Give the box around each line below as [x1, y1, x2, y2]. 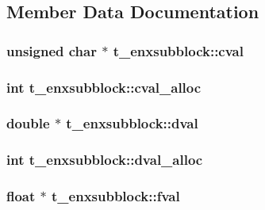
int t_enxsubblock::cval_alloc [6, 77, 202, 97]
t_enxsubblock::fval [52, 186, 180, 206]
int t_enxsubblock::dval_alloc [6, 150, 203, 170]
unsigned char [6, 40, 97, 60]
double [6, 113, 50, 133]
